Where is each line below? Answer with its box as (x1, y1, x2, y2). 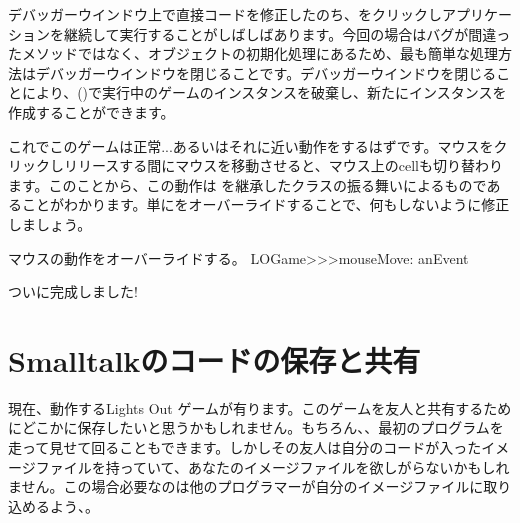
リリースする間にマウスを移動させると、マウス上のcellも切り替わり (63, 155, 503, 176)
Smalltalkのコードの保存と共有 (8, 339, 421, 380)
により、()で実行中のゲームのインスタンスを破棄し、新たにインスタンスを (21, 82, 507, 103)
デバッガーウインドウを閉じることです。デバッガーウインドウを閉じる (35, 62, 497, 83)
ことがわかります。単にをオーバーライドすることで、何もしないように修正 (21, 194, 510, 215)
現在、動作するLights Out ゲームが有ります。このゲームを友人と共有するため (8, 397, 512, 418)
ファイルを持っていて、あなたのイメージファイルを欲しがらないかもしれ (35, 456, 510, 477)
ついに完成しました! (8, 281, 138, 302)
